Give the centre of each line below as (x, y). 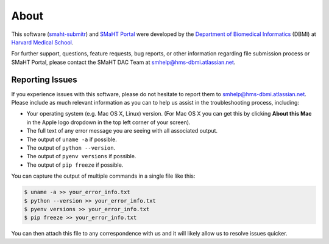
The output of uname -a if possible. (72, 139)
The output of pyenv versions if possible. (81, 156)
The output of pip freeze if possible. (75, 165)
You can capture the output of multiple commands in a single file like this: (103, 176)
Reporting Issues (44, 79)
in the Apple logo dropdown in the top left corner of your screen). (108, 122)
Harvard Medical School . (42, 42)
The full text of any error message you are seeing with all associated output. (122, 131)
